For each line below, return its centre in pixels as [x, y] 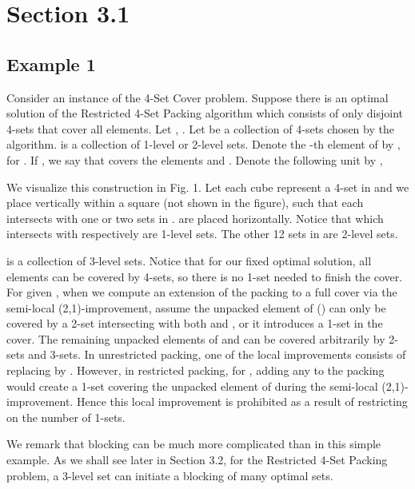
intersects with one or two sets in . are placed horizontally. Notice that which [195, 218]
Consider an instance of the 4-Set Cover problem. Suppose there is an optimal [198, 97]
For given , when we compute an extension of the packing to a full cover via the [202, 292]
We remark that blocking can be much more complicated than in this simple [194, 444]
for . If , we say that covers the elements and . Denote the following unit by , [195, 159]
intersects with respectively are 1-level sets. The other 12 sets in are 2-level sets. [202, 234]
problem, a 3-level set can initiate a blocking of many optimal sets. [170, 475]
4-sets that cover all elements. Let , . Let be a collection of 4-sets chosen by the [200, 128]
